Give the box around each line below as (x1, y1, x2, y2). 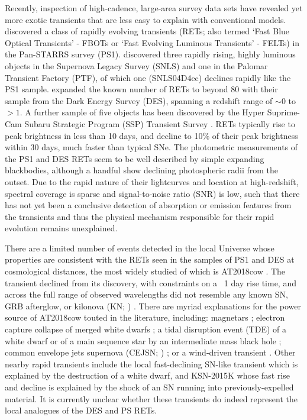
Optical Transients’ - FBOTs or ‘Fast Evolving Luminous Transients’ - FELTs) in (5, 36, 300, 49)
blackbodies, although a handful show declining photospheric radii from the (5, 164, 279, 176)
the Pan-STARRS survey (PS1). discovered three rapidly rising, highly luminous (5, 48, 296, 60)
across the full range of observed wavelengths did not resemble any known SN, (5, 288, 288, 301)
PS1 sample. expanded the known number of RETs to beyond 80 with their (5, 83, 278, 95)
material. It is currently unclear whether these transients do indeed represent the (5, 392, 298, 405)
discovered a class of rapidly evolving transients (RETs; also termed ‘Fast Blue (5, 25, 290, 37)
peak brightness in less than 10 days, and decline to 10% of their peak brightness (5, 129, 298, 141)
